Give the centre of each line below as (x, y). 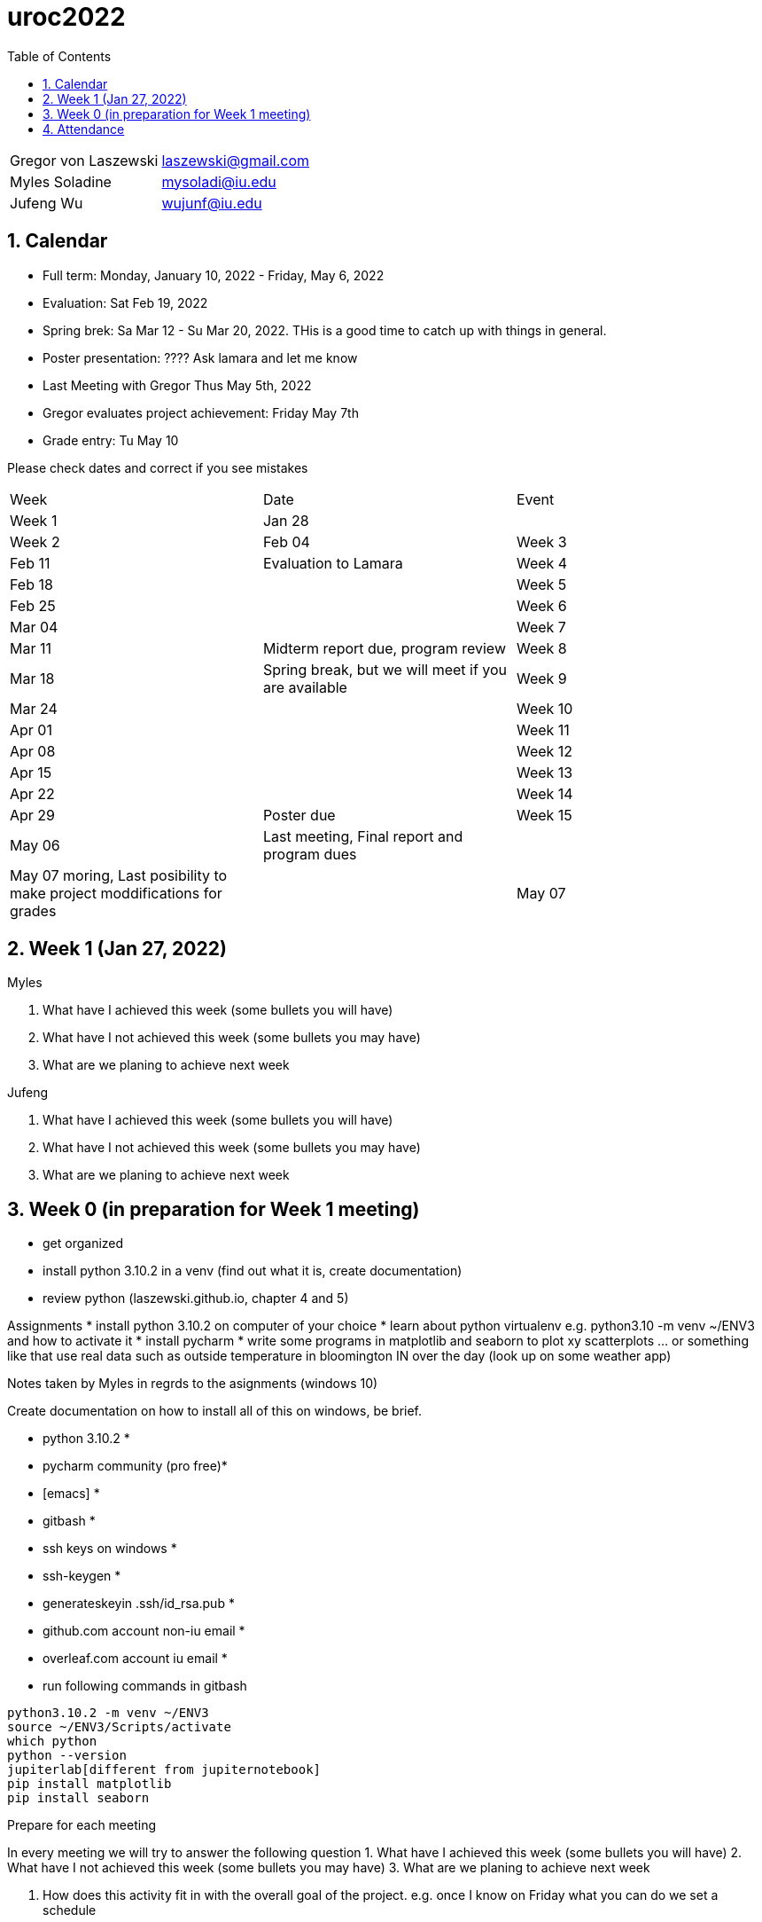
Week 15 (544, 815)
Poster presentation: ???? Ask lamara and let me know (200, 357)
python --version (67, 1756)
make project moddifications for (116, 893)
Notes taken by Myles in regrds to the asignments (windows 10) (193, 1384)
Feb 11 (30, 563)
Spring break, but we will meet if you (385, 669)
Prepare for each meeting (82, 1825)
